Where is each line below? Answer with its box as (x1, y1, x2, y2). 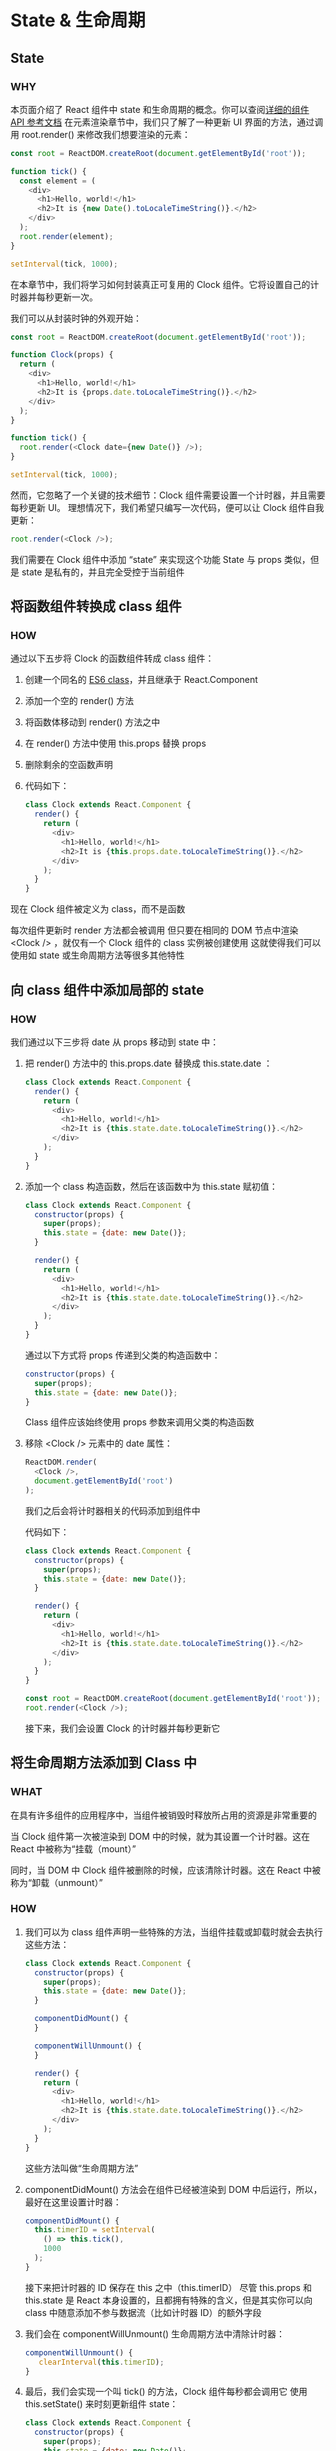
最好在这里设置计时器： (24, 2196, 122, 2208)
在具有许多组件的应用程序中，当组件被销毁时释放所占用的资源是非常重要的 (10, 1809, 317, 1821)
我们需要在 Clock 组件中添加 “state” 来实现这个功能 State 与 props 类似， (10, 553, 311, 565)
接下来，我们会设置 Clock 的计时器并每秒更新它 (24, 1722, 221, 1734)
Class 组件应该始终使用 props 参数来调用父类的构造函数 (24, 1416, 255, 1428)
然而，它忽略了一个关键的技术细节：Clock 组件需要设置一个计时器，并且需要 (10, 489, 326, 501)
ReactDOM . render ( (24, 1457, 98, 1468)
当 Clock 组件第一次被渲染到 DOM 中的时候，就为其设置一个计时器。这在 (10, 1830, 310, 1842)
